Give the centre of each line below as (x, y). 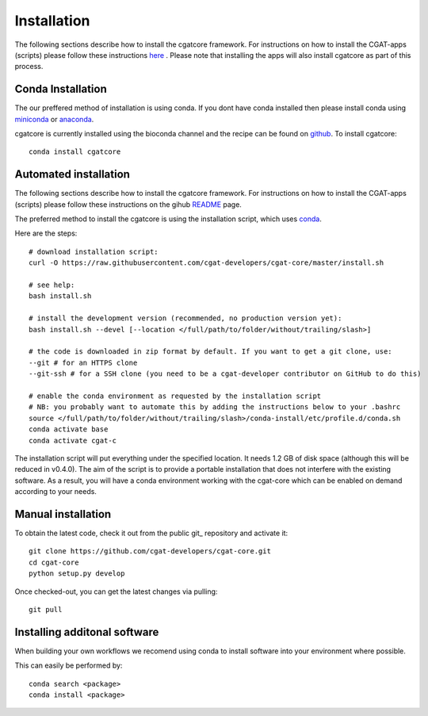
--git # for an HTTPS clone (83, 362)
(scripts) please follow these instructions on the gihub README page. (128, 204)
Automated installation (73, 174)
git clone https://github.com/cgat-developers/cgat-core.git (150, 551)
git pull (46, 609)
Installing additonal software (87, 632)
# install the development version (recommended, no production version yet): (185, 318)
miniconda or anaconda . (54, 119)
